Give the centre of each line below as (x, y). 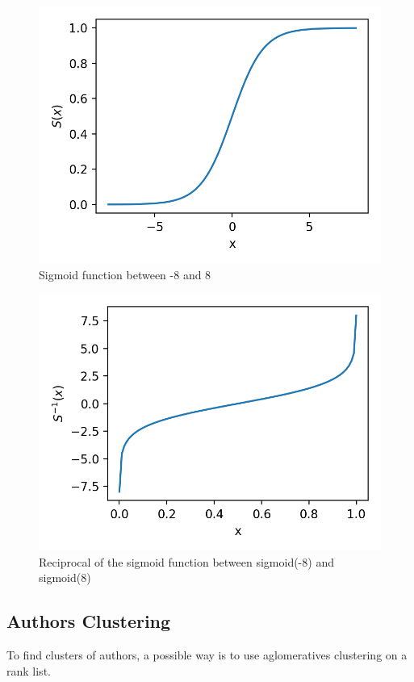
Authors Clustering (89, 621)
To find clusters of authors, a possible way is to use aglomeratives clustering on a (207, 655)
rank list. (29, 670)
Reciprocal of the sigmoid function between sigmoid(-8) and (186, 561)
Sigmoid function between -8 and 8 (125, 274)
